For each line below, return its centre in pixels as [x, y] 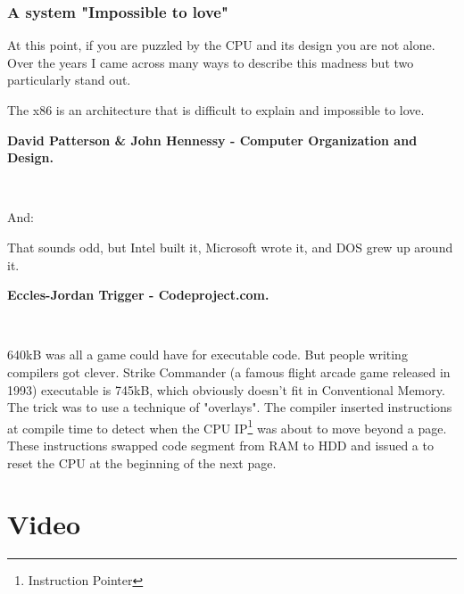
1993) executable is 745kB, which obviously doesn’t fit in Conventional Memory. [226, 389]
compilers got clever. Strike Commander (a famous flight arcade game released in [229, 371]
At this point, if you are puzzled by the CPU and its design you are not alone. [221, 45]
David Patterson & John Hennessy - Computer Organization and [212, 140]
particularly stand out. [69, 80]
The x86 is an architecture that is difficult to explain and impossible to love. [216, 110]
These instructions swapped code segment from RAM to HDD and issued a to [220, 445]
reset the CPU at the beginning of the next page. [142, 462]
